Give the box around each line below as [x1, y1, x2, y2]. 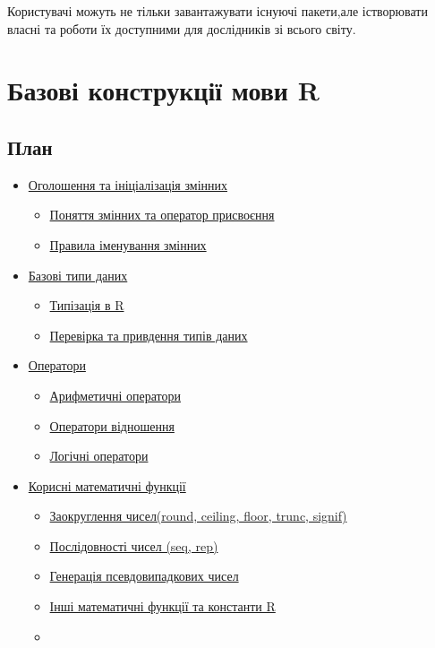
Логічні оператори [49, 446, 149, 465]
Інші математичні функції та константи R [49, 597, 276, 616]
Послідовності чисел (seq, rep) [49, 536, 218, 555]
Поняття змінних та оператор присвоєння [49, 205, 275, 224]
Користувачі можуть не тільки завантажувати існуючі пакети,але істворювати [7, 2, 428, 20]
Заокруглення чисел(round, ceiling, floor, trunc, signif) [49, 506, 347, 525]
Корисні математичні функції [28, 476, 186, 495]
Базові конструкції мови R [7, 72, 320, 108]
